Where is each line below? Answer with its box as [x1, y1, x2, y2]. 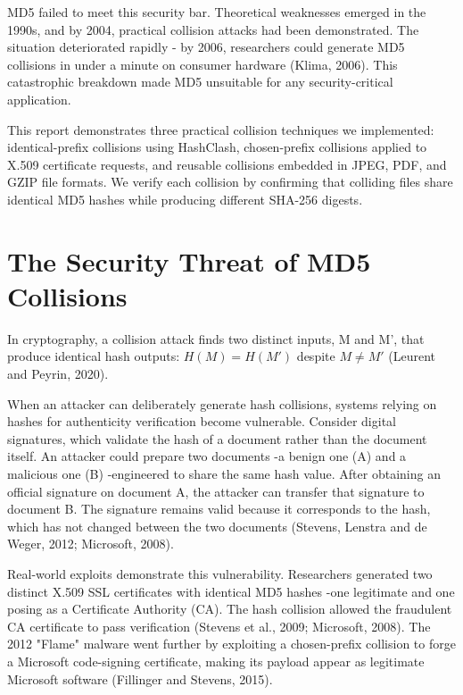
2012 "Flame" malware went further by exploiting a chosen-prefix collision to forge [7, 634, 456, 653]
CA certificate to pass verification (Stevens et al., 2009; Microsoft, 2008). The [7, 616, 431, 635]
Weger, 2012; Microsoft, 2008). [7, 534, 174, 553]
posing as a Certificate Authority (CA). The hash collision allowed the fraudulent [7, 599, 452, 618]
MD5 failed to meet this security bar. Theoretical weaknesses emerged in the [7, 3, 426, 21]
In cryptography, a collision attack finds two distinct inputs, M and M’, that [7, 329, 425, 347]
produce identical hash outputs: [7, 347, 180, 365]
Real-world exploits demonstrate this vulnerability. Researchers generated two [7, 564, 433, 582]
